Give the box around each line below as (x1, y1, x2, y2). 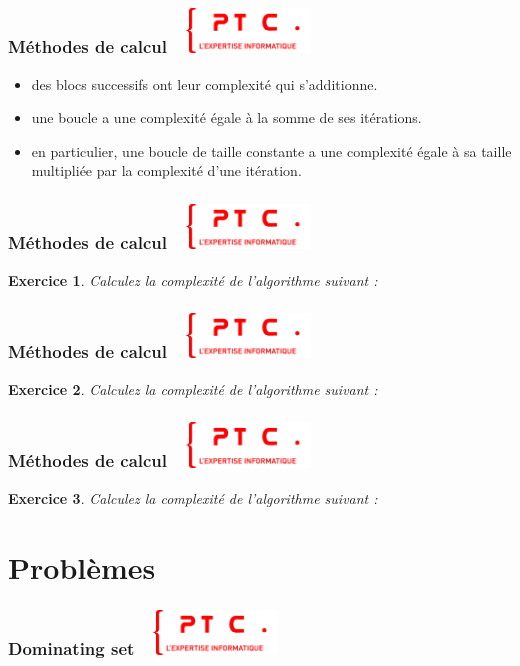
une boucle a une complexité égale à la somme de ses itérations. (31, 107, 422, 128)
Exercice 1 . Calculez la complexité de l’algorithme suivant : (8, 269, 378, 290)
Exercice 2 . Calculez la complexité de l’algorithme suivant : (8, 378, 378, 399)
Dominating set (8, 636, 135, 661)
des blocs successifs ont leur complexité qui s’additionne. (31, 73, 378, 94)
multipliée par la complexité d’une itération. (31, 160, 302, 181)
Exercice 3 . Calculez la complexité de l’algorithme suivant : (8, 487, 378, 508)
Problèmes (8, 546, 156, 587)
